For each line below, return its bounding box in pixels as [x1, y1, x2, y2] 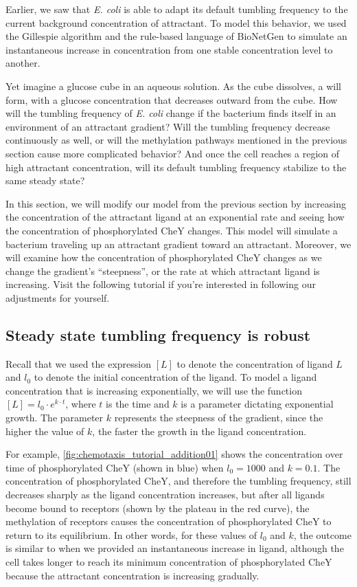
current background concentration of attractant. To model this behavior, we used [5, 15, 347, 30]
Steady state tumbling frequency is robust [5, 324, 311, 345]
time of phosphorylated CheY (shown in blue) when [5, 460, 224, 474]
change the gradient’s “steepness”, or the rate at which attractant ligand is [5, 263, 320, 278]
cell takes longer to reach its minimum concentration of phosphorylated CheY [5, 554, 332, 568]
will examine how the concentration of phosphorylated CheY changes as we [5, 250, 322, 265]
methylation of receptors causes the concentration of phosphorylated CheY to [5, 514, 332, 529]
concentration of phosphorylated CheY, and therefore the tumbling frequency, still [5, 474, 352, 488]
